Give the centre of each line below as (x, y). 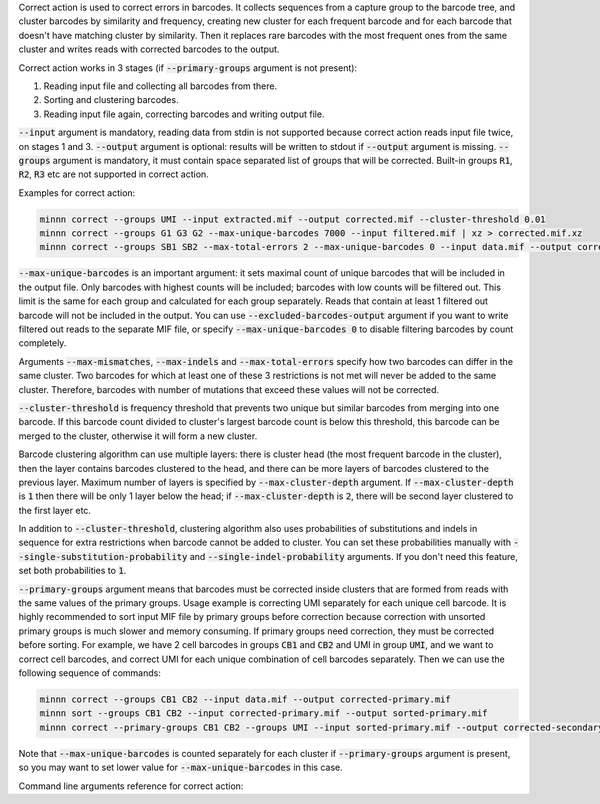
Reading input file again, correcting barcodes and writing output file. (184, 114)
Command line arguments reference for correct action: (131, 786)
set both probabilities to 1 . (72, 571)
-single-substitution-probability (103, 556)
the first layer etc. (55, 510)
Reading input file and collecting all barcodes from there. (160, 86)
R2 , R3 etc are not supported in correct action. (113, 174)
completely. (42, 343)
